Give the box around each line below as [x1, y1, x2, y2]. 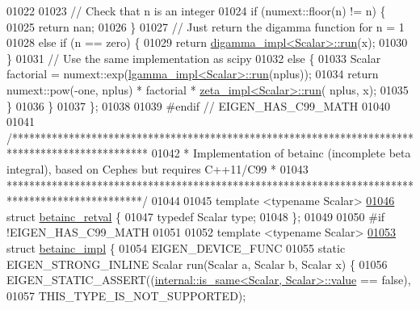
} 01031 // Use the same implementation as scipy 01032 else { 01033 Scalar [6, 49, 381, 66]
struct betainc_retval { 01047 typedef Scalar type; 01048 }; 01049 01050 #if [6, 207, 385, 224]
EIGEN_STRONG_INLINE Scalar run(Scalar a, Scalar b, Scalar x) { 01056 [6, 255, 388, 272]
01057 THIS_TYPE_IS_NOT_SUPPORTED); [6, 287, 246, 304]
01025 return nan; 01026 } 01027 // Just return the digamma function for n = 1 [6, 18, 405, 35]
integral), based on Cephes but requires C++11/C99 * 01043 [6, 160, 309, 177]
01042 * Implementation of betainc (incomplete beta [151, 145, 411, 161]
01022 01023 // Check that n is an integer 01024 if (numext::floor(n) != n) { [6, 2, 386, 19]
